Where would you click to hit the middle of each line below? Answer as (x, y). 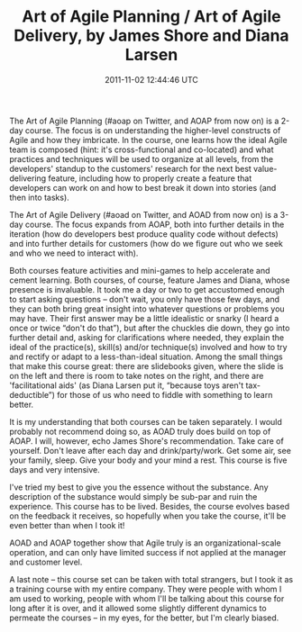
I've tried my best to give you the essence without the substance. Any (139, 487)
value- (265, 168)
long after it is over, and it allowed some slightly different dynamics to (138, 608)
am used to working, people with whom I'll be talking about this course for (147, 598)
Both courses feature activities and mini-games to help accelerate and (140, 270)
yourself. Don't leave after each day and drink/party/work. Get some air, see (150, 450)
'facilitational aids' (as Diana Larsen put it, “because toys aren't (127, 385)
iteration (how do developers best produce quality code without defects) (144, 234)
